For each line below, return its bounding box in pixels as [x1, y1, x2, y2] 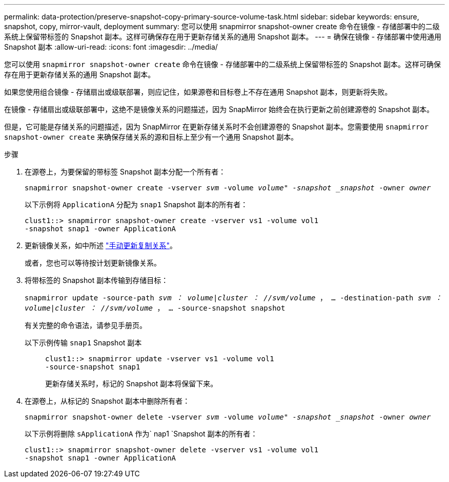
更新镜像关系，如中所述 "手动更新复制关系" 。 [25, 241, 177, 250]
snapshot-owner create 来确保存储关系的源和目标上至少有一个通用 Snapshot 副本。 [4, 133, 298, 141]
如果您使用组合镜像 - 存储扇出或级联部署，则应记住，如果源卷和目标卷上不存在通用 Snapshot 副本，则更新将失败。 [4, 87, 392, 96]
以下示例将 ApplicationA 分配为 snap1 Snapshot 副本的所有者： [25, 200, 248, 209]
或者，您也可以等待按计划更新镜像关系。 [25, 258, 161, 267]
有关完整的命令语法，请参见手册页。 [25, 321, 147, 330]
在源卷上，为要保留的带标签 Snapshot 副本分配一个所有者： [25, 167, 226, 176]
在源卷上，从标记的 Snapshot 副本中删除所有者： [25, 397, 190, 405]
